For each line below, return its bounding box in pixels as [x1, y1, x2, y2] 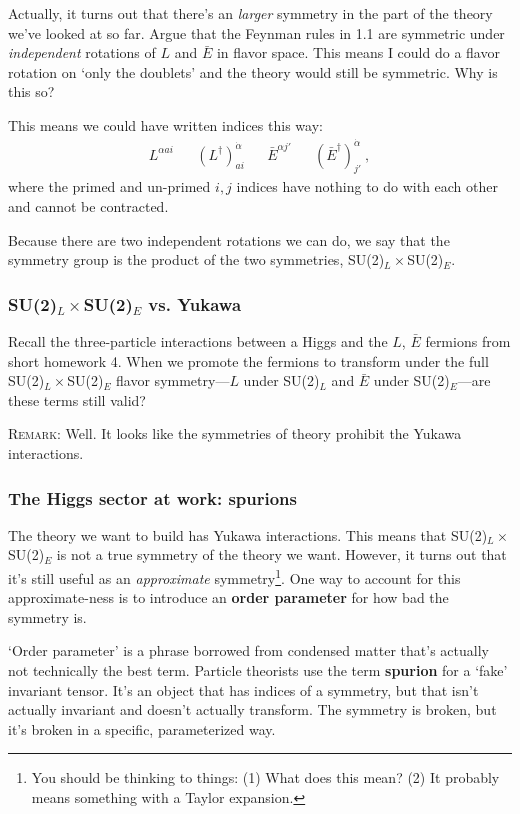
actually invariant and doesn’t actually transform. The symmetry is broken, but [8, 699, 497, 720]
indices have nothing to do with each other [236, 176, 499, 197]
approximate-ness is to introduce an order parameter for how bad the [8, 587, 449, 608]
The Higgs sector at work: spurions [8, 485, 297, 510]
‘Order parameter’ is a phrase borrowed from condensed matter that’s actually [8, 640, 489, 661]
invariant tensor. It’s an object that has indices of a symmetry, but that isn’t [8, 679, 479, 700]
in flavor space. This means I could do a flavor [216, 42, 500, 63]
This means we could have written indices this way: [8, 114, 323, 135]
